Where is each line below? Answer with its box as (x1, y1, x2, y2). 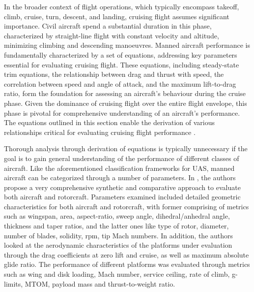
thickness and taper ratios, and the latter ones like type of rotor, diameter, (4, 221, 229, 231)
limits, (4, 278, 23, 289)
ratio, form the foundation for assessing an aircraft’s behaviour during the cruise (4, 88, 246, 98)
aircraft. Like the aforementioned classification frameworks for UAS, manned (4, 162, 235, 173)
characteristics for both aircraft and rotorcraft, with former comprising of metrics (4, 201, 249, 211)
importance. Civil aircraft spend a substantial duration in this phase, (4, 21, 212, 31)
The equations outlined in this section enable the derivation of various (4, 117, 215, 128)
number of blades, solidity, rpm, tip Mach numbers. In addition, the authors (4, 230, 233, 240)
